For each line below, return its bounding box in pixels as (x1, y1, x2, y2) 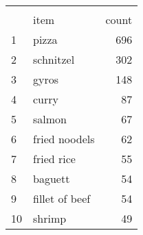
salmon (33, 111, 67, 127)
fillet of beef (33, 190, 91, 206)
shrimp (33, 210, 67, 226)
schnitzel (33, 51, 75, 67)
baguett (33, 171, 70, 186)
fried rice (33, 151, 76, 166)
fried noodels (33, 131, 95, 147)
